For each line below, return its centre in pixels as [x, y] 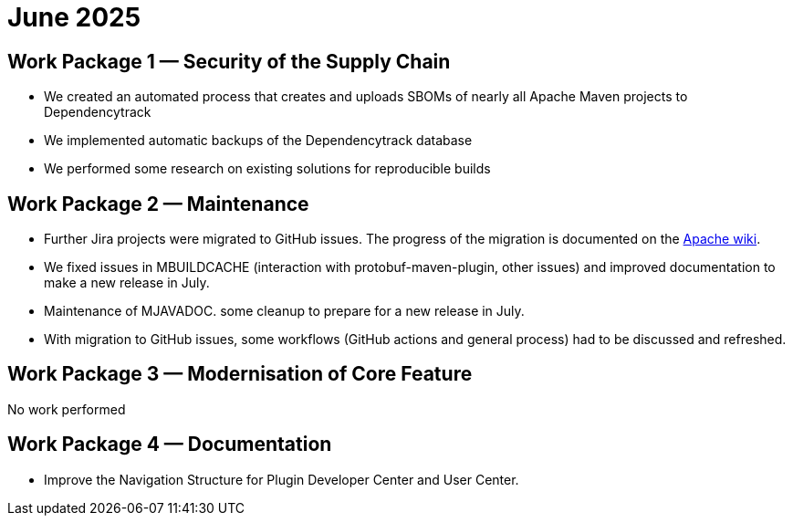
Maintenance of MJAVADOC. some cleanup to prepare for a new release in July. [284, 311]
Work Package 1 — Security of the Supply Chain [229, 61]
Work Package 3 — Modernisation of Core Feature [240, 374]
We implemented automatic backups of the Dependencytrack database [258, 141]
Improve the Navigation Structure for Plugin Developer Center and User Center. [282, 479]
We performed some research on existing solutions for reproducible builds [267, 169]
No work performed [67, 409]
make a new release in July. [127, 283]
